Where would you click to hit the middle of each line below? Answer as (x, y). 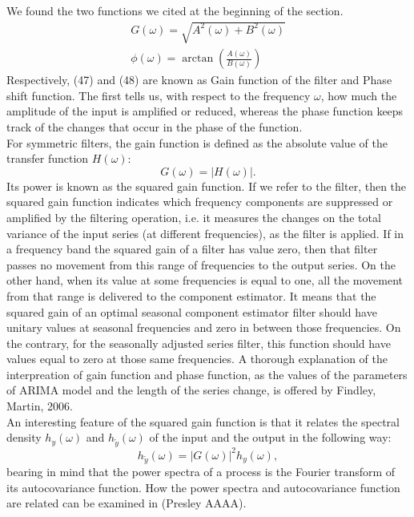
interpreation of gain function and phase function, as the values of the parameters (207, 374)
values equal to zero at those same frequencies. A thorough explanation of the (197, 359)
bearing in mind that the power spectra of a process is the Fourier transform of (201, 472)
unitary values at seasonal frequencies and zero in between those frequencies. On (204, 327)
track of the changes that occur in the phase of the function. (155, 126)
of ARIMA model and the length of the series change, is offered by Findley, (191, 390)
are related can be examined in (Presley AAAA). (127, 503)
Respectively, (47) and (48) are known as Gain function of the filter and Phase (199, 80)
